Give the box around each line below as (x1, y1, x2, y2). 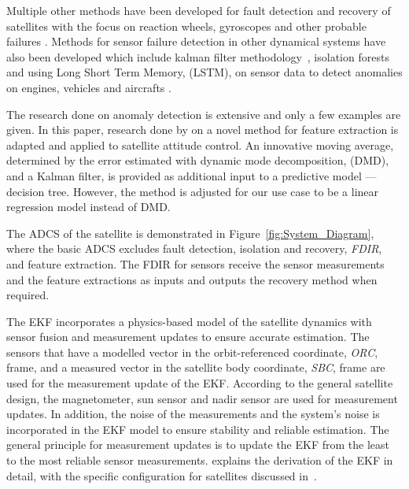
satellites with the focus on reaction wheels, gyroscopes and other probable (6, 17, 367, 34)
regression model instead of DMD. (6, 198, 171, 215)
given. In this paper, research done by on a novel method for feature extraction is (6, 121, 399, 138)
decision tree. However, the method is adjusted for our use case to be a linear (6, 183, 379, 199)
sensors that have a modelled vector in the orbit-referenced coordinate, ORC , (6, 343, 378, 360)
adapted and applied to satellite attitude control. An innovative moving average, (6, 136, 394, 153)
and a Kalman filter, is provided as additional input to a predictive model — (6, 167, 377, 183)
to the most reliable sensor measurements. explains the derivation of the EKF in (6, 452, 393, 469)
